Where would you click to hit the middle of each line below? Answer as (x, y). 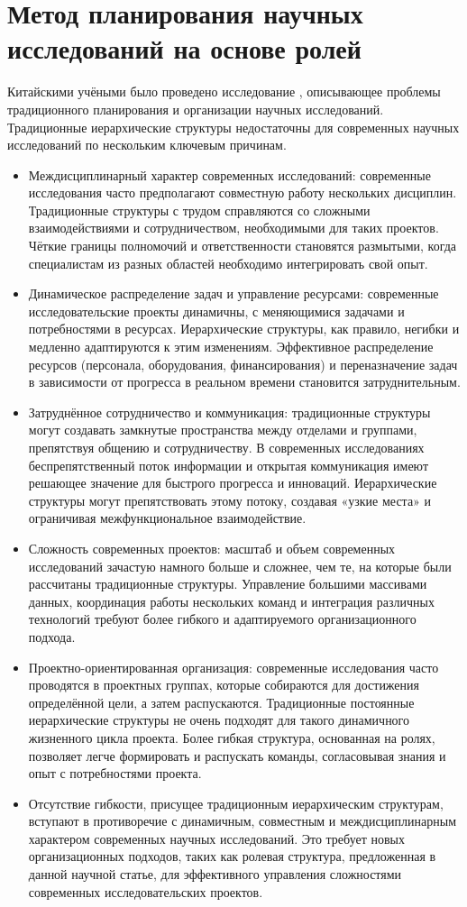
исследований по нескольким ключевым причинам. (147, 145)
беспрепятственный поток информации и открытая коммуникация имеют (228, 465)
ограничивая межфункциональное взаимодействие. (167, 518)
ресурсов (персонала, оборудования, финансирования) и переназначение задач (243, 364)
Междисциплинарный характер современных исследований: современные (229, 174)
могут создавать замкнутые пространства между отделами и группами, (223, 430)
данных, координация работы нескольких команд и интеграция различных (231, 601)
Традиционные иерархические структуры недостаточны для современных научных (233, 127)
